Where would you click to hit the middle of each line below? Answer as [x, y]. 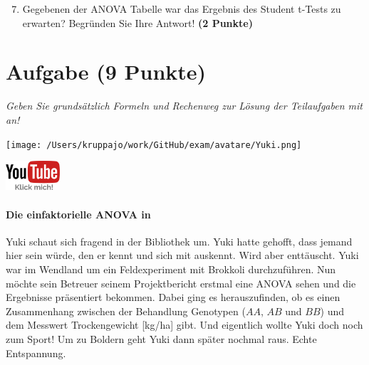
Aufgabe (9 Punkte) [106, 72]
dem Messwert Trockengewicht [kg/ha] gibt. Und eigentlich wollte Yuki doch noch [184, 325]
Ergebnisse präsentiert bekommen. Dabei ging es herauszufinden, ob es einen [173, 297]
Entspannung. [36, 353]
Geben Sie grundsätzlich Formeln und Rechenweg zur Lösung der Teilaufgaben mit [184, 106]
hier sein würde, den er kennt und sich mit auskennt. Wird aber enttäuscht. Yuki [182, 255]
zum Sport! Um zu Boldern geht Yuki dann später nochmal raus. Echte [161, 338]
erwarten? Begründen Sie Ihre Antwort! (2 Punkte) [137, 22]
